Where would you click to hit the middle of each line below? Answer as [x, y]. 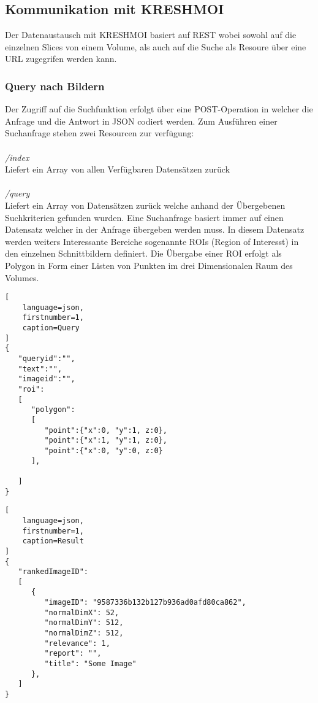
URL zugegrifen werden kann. [61, 59]
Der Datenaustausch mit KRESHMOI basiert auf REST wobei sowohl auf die [151, 35]
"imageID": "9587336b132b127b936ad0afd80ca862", [145, 603]
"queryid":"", [47, 359]
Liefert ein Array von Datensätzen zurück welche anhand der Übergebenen [145, 205]
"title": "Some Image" [90, 664]
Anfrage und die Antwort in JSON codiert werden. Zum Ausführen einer [141, 121]
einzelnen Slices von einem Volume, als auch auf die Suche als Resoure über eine [156, 46]
